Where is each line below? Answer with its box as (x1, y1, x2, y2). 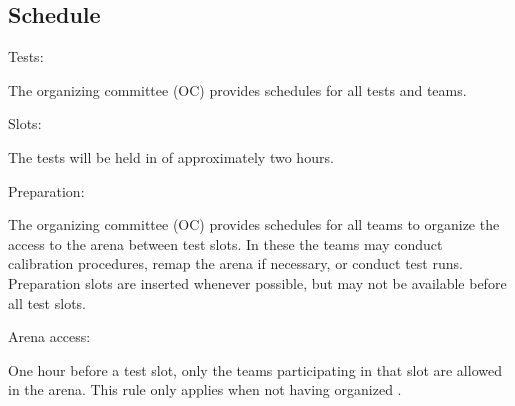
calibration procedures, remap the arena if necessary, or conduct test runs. (8, 253, 463, 274)
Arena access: (8, 326, 91, 347)
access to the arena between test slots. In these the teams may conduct (8, 233, 443, 254)
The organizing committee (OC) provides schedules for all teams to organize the (8, 214, 500, 235)
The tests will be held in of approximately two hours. (8, 146, 334, 167)
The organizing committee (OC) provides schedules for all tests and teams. (8, 79, 467, 100)
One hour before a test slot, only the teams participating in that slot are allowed (8, 359, 502, 380)
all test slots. (8, 292, 86, 313)
